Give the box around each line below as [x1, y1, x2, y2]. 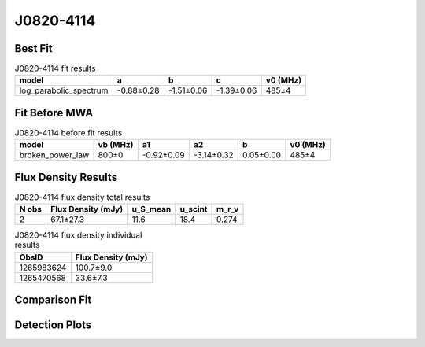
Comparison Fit [14, 293, 92, 307]
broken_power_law [19, 150, 90, 161]
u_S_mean [131, 204, 172, 215]
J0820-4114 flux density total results [14, 192, 150, 203]
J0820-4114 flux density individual [14, 230, 142, 241]
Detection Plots [14, 319, 92, 332]
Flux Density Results [14, 170, 118, 184]
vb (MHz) [98, 139, 134, 150]
